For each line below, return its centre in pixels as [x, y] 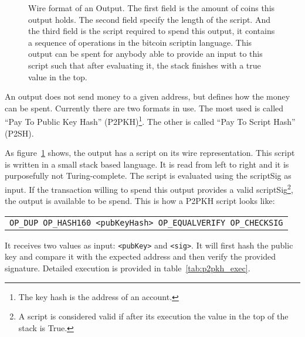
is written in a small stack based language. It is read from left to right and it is [147, 164]
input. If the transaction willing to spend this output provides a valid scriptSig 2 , [149, 188]
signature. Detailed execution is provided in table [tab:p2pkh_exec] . [128, 268]
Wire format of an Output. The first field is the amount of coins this [152, 8]
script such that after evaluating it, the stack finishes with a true [145, 65]
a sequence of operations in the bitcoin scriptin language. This [140, 42]
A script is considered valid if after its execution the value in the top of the [153, 316]
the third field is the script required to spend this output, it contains [152, 31]
